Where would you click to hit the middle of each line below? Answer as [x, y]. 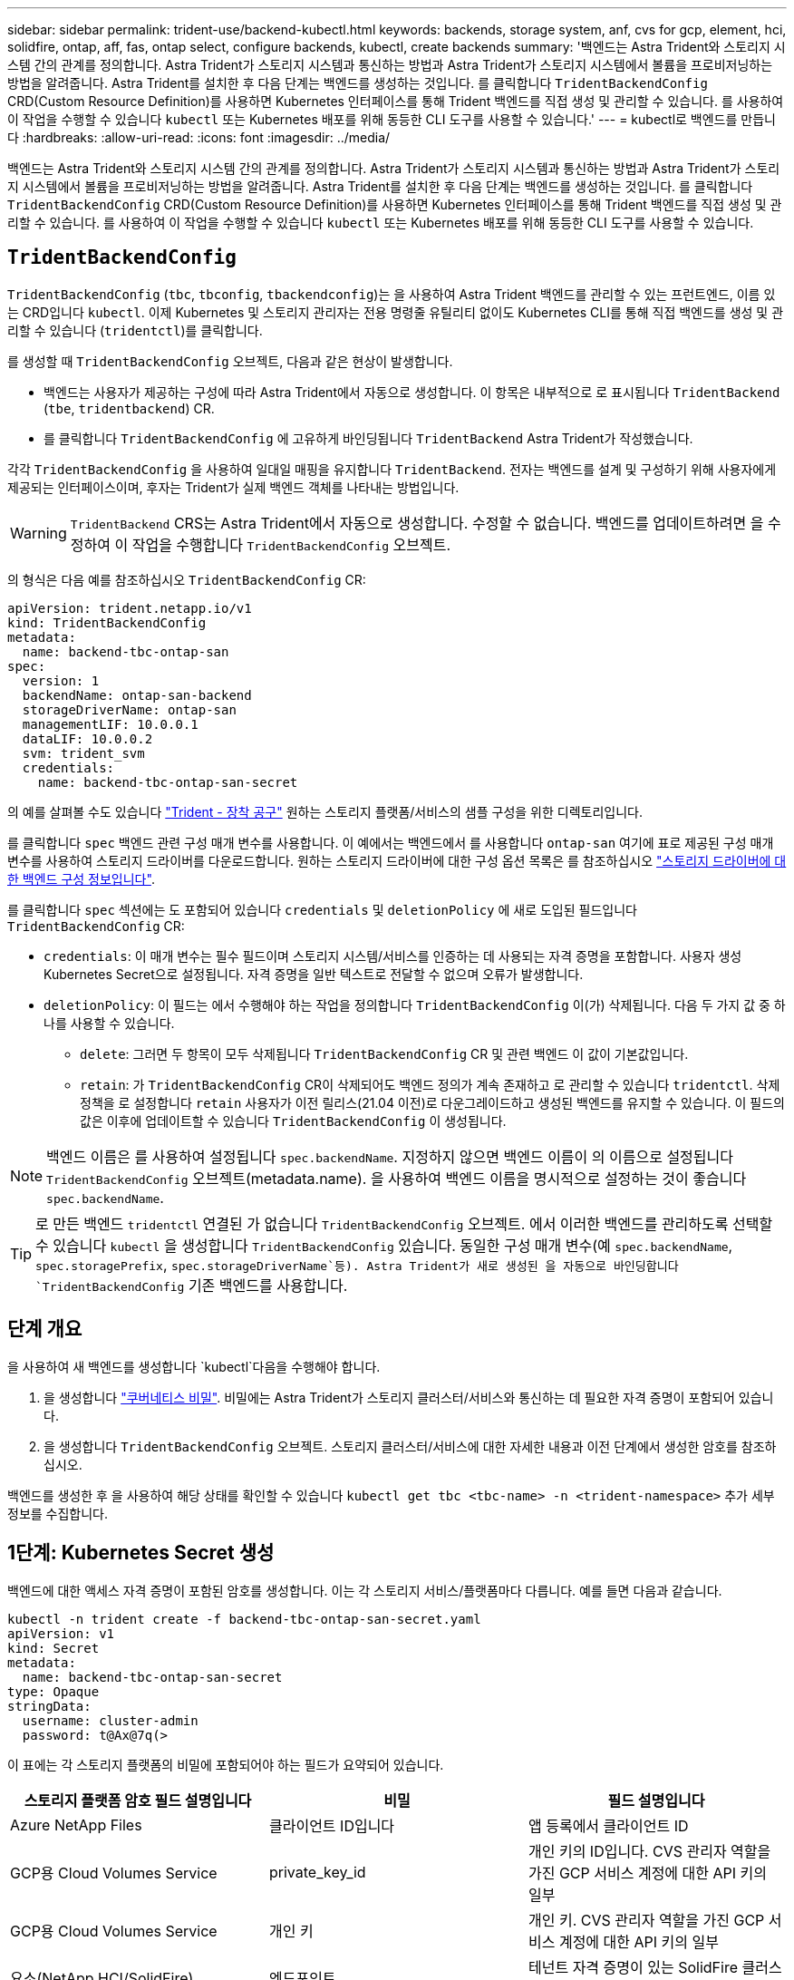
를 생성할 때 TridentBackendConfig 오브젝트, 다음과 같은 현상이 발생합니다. [230, 361]
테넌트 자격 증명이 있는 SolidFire [633, 1967]
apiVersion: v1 [61, 1633]
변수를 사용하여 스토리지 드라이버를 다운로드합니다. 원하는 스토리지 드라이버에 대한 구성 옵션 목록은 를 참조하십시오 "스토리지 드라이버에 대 [397, 860]
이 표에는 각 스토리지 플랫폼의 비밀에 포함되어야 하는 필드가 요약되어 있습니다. [226, 1764]
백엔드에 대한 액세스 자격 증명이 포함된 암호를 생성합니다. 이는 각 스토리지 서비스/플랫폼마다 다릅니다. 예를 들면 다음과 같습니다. [365, 1590]
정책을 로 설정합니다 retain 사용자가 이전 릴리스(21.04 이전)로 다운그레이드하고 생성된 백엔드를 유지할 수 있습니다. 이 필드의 [432, 1102]
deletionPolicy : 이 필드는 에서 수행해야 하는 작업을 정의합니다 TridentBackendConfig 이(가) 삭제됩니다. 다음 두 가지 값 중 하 [415, 1005]
